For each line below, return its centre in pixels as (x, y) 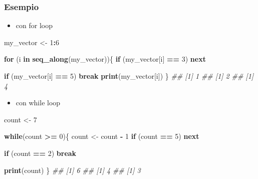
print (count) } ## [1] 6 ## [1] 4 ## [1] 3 (72, 170)
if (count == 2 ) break (40, 153)
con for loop (34, 25)
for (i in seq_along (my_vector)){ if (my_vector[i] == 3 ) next (105, 59)
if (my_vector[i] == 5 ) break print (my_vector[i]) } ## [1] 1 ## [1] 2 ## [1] (129, 76)
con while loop (38, 103)
